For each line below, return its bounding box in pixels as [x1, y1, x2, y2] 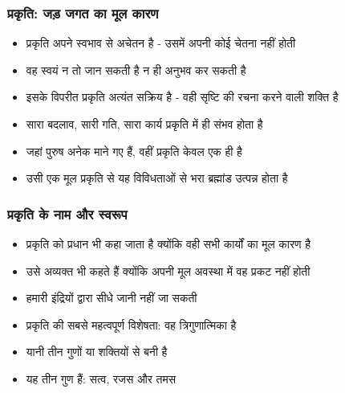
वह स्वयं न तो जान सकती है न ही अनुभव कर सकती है [26, 61, 246, 78]
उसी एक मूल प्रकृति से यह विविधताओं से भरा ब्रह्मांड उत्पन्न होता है [26, 170, 288, 186]
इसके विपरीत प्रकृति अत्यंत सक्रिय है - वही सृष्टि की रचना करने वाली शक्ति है [26, 88, 339, 105]
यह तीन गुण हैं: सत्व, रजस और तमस [26, 370, 176, 387]
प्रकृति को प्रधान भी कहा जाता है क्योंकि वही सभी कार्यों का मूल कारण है [26, 235, 311, 252]
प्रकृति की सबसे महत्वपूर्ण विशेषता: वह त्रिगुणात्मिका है [26, 316, 237, 333]
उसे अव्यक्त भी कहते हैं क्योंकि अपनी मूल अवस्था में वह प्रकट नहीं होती [26, 262, 310, 279]
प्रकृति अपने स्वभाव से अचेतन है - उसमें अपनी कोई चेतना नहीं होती [26, 35, 296, 51]
